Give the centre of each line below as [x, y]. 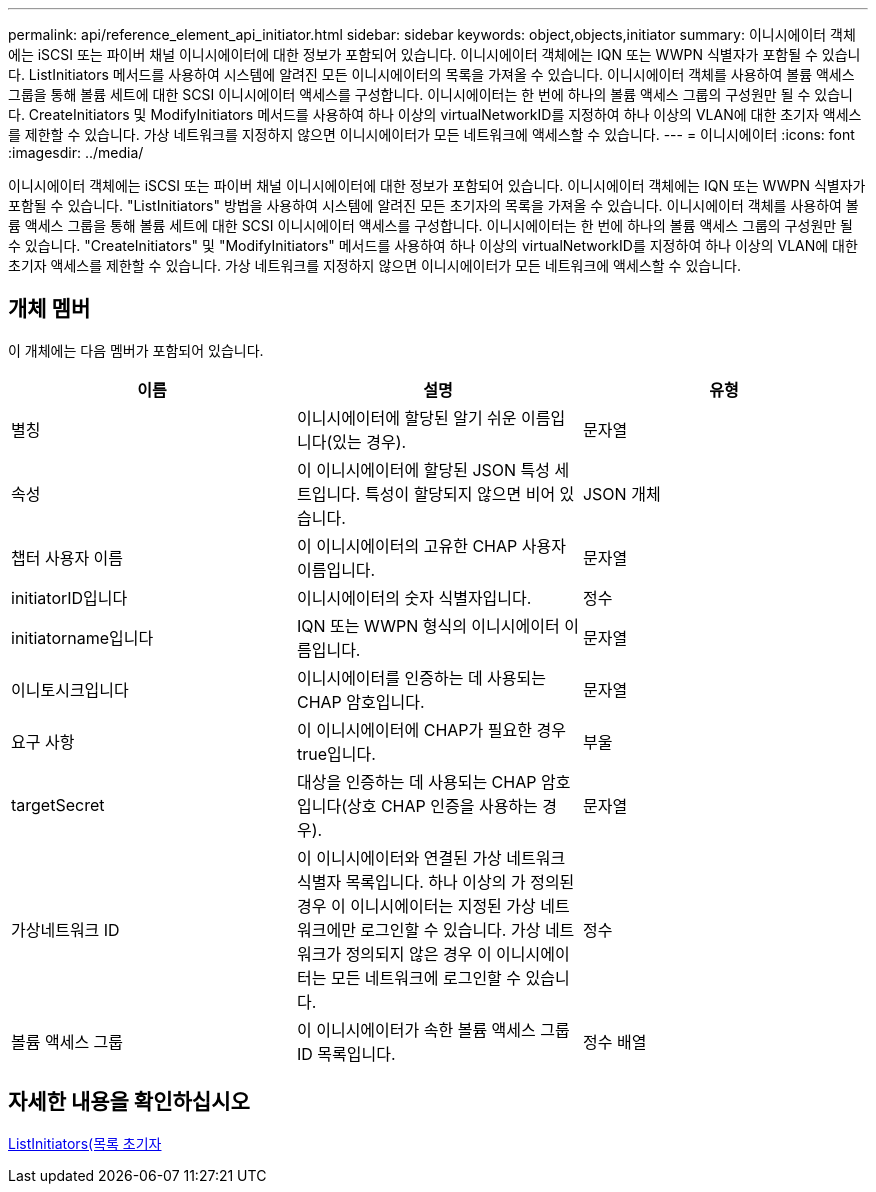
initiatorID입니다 [69, 597]
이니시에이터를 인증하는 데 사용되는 [421, 677]
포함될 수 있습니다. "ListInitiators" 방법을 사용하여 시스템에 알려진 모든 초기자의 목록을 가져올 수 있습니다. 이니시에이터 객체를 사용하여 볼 [433, 205]
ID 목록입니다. [346, 1053]
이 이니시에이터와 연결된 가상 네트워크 [431, 857]
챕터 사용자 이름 [67, 557]
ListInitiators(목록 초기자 [85, 1143]
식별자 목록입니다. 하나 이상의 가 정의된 [435, 881]
